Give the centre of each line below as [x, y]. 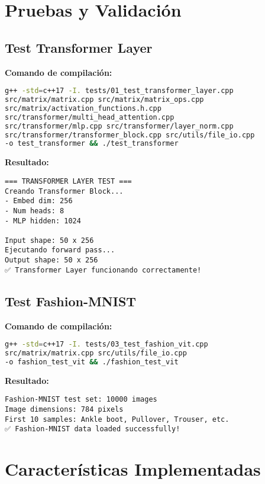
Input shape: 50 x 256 [49, 240]
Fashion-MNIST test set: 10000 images [81, 400]
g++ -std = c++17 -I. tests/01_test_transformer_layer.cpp [119, 91]
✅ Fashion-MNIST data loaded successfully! [93, 429]
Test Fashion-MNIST [71, 301]
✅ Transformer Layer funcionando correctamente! [103, 270]
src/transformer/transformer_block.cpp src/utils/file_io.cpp [130, 135]
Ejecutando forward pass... [60, 250]
